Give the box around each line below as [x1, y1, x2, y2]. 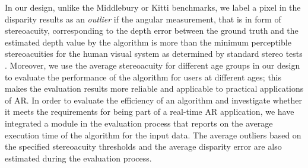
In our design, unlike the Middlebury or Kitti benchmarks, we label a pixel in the [5, 1, 301, 13]
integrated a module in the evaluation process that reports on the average [5, 117, 273, 129]
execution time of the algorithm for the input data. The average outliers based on [5, 128, 301, 141]
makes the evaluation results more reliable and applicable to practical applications [5, 82, 304, 95]
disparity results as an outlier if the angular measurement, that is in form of [5, 12, 281, 25]
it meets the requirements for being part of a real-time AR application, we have [5, 105, 294, 118]
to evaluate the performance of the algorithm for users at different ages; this [5, 70, 282, 83]
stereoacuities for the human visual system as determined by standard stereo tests [5, 47, 303, 60]
